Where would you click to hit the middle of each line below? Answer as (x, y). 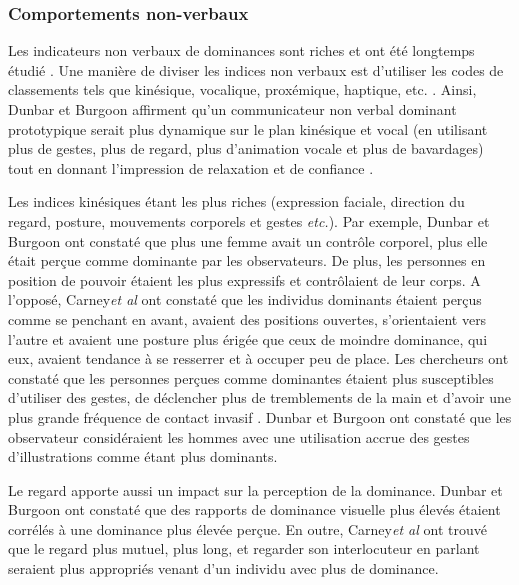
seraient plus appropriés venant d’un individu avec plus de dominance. (223, 568)
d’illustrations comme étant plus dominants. (143, 456)
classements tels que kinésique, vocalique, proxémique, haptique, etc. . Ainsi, (242, 89)
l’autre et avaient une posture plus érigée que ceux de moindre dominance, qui (248, 338)
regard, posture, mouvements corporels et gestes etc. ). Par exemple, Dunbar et (249, 220)
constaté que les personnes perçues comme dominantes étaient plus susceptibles (251, 377)
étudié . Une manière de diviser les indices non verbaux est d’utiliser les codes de (256, 69)
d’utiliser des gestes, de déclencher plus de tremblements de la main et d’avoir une (260, 397)
